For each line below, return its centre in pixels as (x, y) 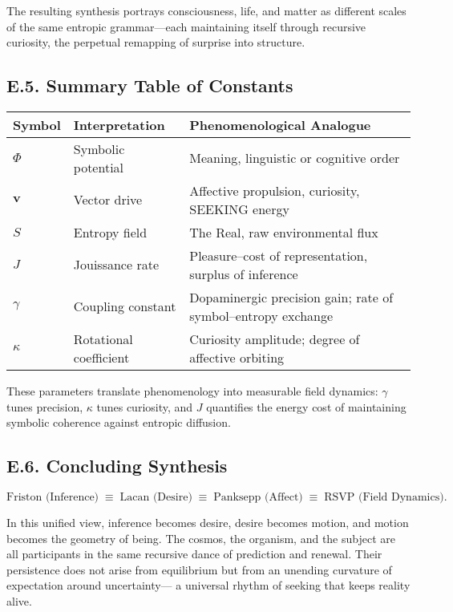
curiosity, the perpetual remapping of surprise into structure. (156, 42)
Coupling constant (125, 306)
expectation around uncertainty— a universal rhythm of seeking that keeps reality (208, 585)
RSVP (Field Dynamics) (384, 497)
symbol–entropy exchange (261, 315)
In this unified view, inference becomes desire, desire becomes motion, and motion (208, 522)
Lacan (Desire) (156, 497)
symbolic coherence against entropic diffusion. (119, 422)
